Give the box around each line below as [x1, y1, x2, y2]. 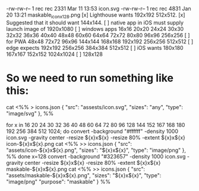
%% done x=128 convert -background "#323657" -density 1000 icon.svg [6, 152, 186, 160]
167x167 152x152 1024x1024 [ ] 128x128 [6, 50, 103, 58]
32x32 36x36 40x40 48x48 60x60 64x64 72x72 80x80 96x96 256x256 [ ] [6, 31, 190, 39]
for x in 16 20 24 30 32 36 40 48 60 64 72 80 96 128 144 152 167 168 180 [6, 121, 185, 128]
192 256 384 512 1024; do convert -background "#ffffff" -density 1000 [6, 128, 178, 135]
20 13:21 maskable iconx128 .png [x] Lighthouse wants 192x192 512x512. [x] [6, 11, 185, 20]
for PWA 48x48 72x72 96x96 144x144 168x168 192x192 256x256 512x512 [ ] [6, 38, 194, 45]
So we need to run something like [6, 71, 174, 85]
